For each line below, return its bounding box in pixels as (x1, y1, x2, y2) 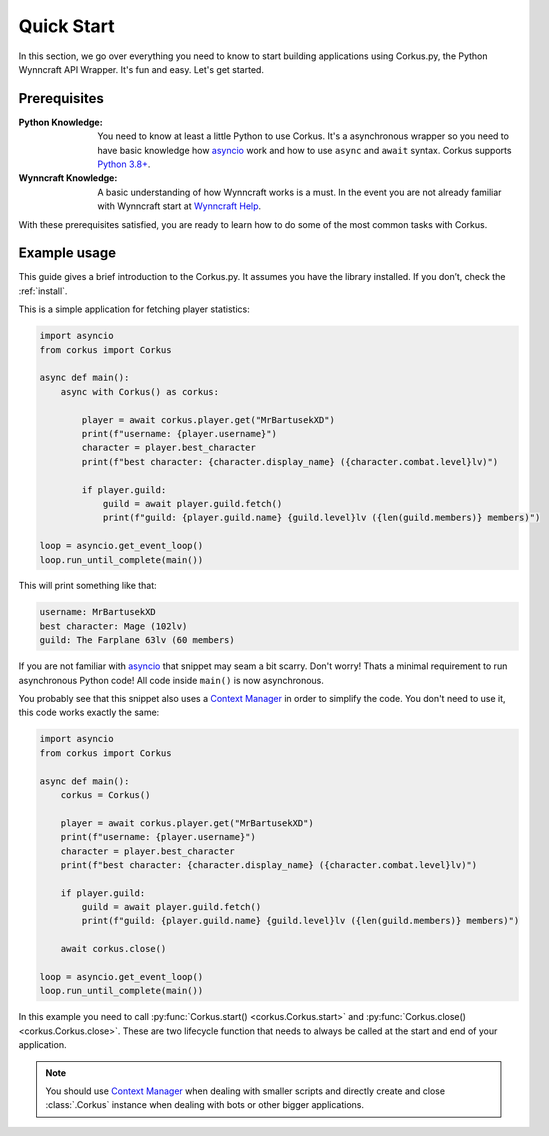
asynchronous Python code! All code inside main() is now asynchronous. (18, 674, 325, 686)
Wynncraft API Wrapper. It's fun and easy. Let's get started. (18, 63, 265, 75)
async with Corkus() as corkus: (60, 386, 220, 397)
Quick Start (18, 15, 115, 37)
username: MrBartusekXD (39, 606, 157, 618)
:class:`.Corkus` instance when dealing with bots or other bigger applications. (45, 1099, 365, 1111)
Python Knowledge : (18, 116, 104, 128)
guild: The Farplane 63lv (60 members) (39, 635, 235, 646)
